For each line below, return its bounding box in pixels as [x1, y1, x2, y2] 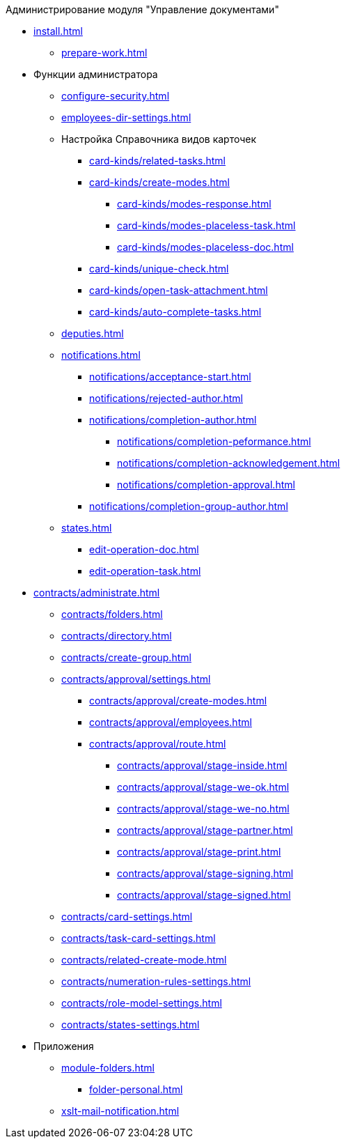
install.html [33, 25, 83, 37]
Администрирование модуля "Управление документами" [6, 3, 279, 15]
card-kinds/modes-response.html [117, 198, 272, 210]
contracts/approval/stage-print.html [117, 846, 281, 858]
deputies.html [61, 327, 124, 339]
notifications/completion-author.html [89, 414, 257, 426]
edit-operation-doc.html [89, 543, 199, 555]
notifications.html [61, 349, 141, 361]
